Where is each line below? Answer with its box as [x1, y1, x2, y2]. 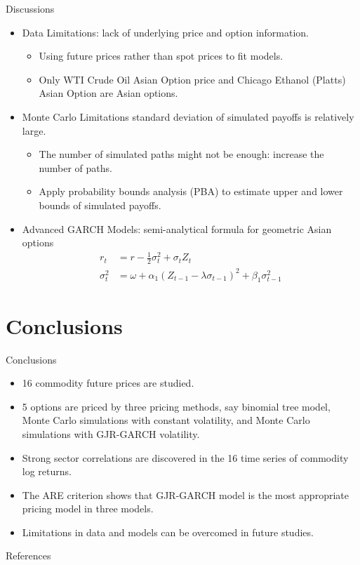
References [6, 548, 51, 563]
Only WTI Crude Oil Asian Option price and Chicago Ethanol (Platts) [39, 72, 346, 86]
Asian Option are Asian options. [39, 86, 178, 100]
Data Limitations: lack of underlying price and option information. [22, 25, 309, 39]
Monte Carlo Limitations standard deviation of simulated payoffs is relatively [22, 109, 354, 124]
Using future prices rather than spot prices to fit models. [39, 48, 284, 63]
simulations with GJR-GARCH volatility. [22, 426, 200, 441]
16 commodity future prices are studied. [22, 375, 194, 390]
